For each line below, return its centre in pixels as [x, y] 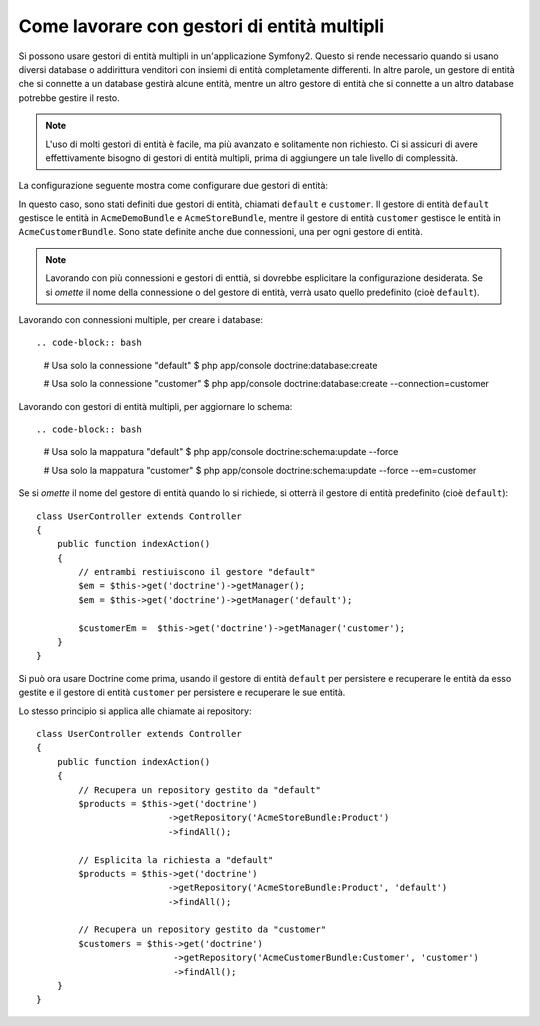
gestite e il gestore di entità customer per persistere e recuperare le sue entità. [182, 692]
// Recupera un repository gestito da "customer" [202, 929]
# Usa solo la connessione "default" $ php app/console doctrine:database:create [210, 365]
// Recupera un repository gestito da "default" [200, 789]
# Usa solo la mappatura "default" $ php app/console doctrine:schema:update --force [221, 452]
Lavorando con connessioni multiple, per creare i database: [141, 320]
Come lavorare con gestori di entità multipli [201, 26]
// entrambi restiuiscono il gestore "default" [197, 572]
